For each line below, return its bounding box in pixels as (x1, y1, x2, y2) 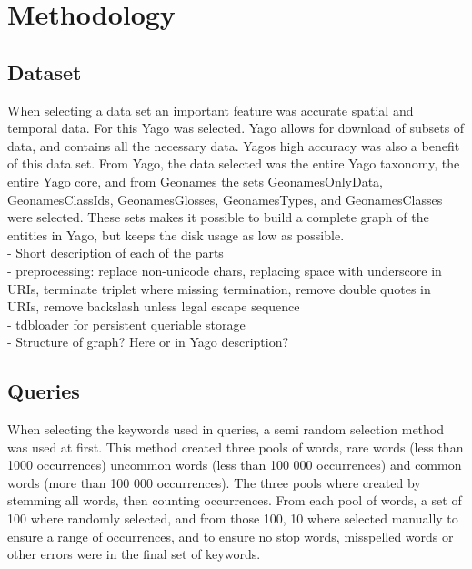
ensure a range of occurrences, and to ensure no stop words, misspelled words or (7, 526, 454, 545)
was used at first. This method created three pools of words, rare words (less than (7, 437, 464, 456)
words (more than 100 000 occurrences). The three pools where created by (7, 472, 421, 492)
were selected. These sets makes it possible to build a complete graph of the (7, 208, 429, 227)
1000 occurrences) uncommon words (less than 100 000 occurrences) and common (7, 455, 462, 474)
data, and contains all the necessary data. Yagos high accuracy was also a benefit (7, 136, 460, 155)
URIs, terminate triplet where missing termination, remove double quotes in (7, 279, 431, 298)
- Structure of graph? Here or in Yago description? (7, 332, 289, 351)
